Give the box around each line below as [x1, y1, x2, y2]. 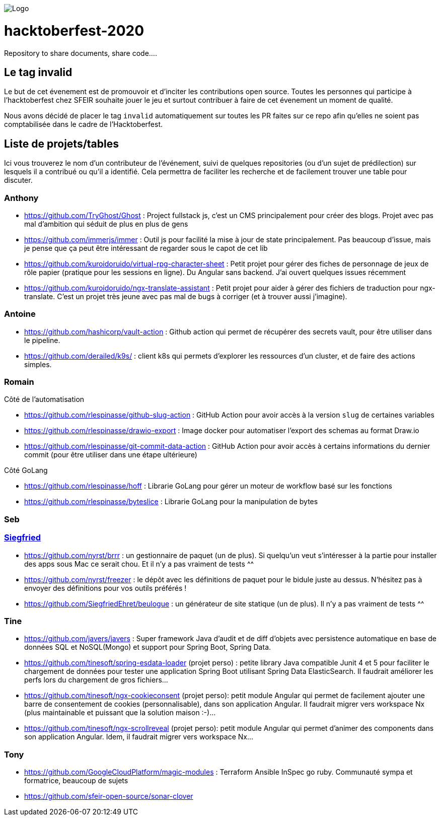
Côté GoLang [4, 466, 48, 475]
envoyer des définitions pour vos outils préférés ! [24, 583, 187, 592]
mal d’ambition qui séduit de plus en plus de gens [24, 219, 188, 228]
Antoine [4, 309, 36, 319]
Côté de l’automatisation [4, 395, 85, 404]
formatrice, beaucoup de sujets [24, 776, 128, 785]
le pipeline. [24, 335, 60, 345]
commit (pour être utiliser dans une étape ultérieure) [24, 450, 197, 459]
